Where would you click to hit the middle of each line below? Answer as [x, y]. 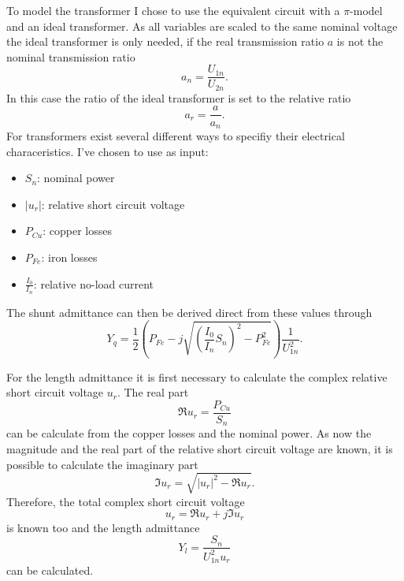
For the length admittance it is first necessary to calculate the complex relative [197, 376]
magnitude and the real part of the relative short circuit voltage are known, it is [200, 449]
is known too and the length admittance [103, 527]
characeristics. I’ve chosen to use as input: [107, 151]
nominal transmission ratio [71, 56]
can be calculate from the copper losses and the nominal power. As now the [189, 433]
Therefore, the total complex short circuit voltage [126, 501]
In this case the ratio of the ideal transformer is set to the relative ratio [179, 97]
